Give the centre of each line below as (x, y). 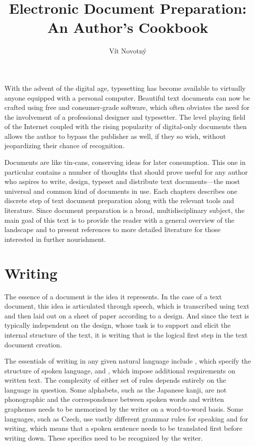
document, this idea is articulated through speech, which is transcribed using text (127, 306)
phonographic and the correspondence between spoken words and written (114, 399)
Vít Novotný (128, 51)
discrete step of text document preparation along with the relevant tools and (119, 200)
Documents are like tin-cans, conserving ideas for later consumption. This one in (125, 162)
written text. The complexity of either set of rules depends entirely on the (115, 380)
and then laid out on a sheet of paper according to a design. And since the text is (127, 315)
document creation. (33, 344)
